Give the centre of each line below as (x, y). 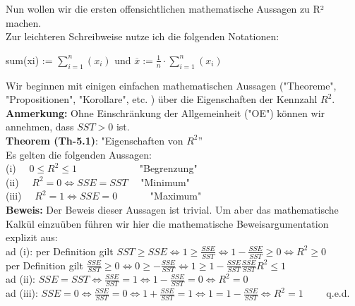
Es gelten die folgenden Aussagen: (79, 154)
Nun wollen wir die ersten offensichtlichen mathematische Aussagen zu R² (165, 8)
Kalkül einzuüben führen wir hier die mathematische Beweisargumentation (167, 223)
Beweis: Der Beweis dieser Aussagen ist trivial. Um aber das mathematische (172, 209)
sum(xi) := (29, 60)
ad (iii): (22, 293)
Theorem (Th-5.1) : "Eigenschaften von (95, 140)
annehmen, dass (40, 127)
